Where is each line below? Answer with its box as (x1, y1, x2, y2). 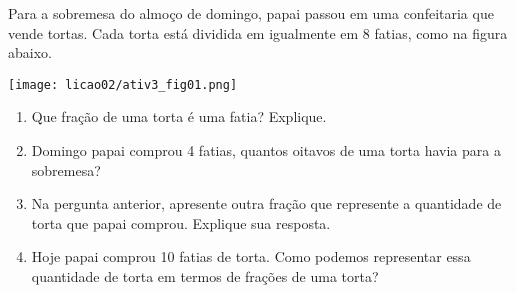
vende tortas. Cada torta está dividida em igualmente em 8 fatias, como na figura (8, 22, 508, 43)
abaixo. (8, 42, 52, 63)
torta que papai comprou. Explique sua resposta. (31, 212, 331, 233)
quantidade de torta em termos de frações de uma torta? (31, 266, 379, 286)
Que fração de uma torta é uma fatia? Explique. (31, 106, 327, 127)
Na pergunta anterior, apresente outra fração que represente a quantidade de (31, 193, 502, 214)
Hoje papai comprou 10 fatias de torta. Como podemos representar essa (31, 246, 471, 267)
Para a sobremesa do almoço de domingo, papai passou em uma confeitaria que (8, 3, 494, 23)
